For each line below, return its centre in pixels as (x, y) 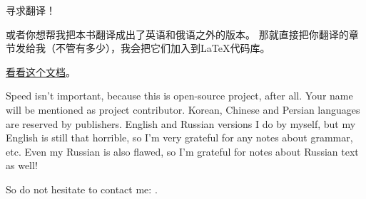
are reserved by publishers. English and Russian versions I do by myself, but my (181, 123)
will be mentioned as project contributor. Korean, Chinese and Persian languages (183, 109)
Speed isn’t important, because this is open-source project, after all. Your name (179, 96)
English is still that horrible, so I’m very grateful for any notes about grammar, (179, 138)
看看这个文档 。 (41, 71)
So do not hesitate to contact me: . (82, 189)
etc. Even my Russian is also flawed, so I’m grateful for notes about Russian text (182, 151)
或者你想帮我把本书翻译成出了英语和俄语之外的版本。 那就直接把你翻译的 (177, 34)
